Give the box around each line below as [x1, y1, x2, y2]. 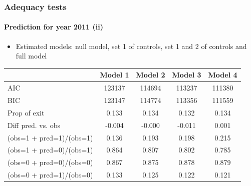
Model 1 [100, 69, 129, 80]
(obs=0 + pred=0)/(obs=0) [8, 157, 93, 167]
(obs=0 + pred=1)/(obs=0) [8, 169, 93, 180]
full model [16, 50, 47, 61]
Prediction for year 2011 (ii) [4, 21, 103, 32]
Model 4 [208, 69, 237, 80]
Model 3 [172, 69, 201, 80]
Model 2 [136, 69, 165, 80]
